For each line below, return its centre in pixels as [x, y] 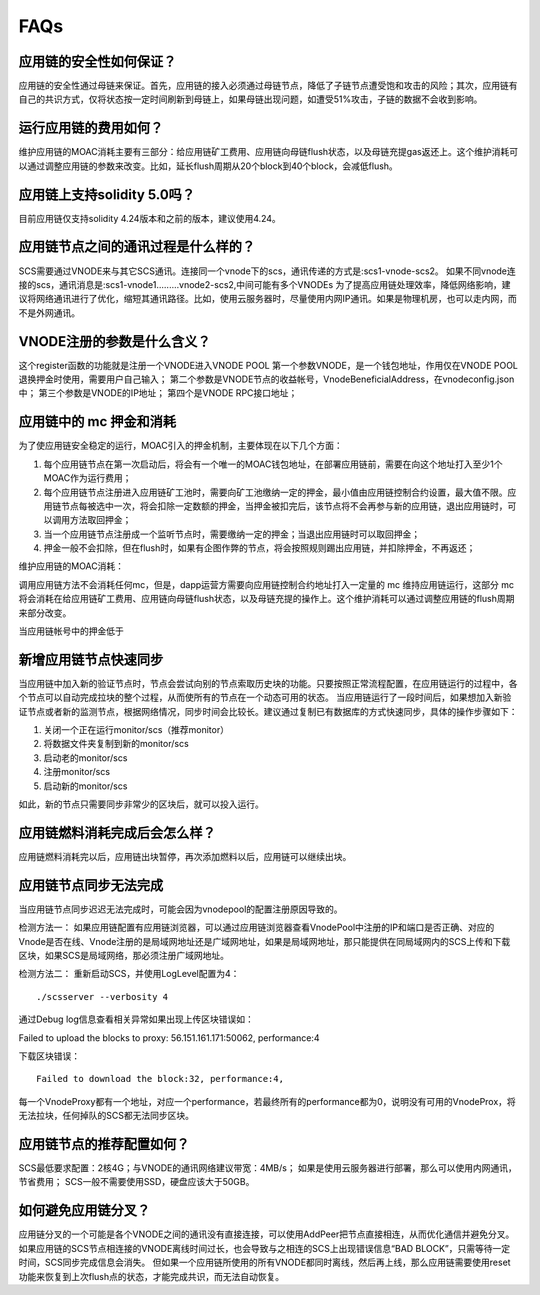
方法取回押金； [100, 520]
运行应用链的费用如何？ [91, 128]
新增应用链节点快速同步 [91, 659]
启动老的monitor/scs [85, 757]
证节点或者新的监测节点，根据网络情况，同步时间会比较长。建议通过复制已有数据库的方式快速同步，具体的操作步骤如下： [268, 711]
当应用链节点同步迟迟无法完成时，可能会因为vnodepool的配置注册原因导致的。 [181, 909]
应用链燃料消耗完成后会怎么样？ [117, 832]
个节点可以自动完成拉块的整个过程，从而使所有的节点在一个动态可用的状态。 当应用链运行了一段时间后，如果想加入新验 [265, 697]
